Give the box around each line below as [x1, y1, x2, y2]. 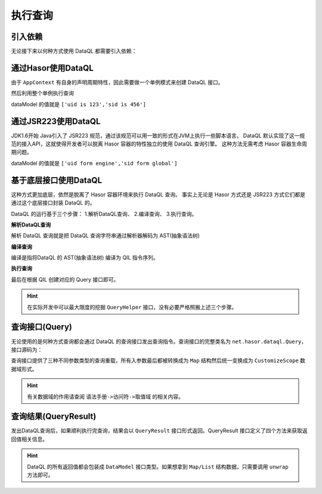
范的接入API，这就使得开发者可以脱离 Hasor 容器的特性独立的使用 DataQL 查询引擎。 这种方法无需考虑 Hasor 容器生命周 [11, 140, 307, 147]
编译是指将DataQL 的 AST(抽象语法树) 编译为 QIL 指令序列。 [11, 254, 159, 261]
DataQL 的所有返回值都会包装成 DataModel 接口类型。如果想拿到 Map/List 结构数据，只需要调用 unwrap [27, 463, 289, 470]
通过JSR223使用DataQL [11, 116, 101, 126]
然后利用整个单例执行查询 [11, 89, 74, 97]
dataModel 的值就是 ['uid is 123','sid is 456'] [11, 100, 146, 107]
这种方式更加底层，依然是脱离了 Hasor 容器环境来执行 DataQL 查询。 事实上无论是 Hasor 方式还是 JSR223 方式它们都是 [11, 191, 305, 198]
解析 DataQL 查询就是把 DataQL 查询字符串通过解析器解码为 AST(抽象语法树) [11, 232, 200, 239]
